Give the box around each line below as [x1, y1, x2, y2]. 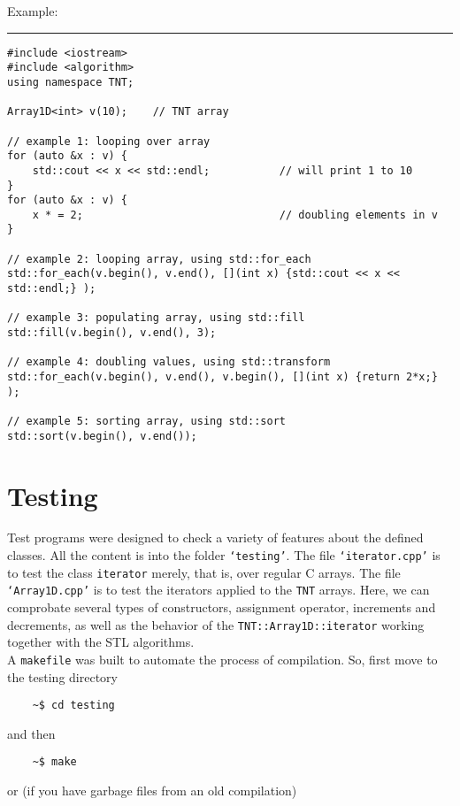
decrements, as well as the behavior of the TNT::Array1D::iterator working [7, 615, 425, 633]
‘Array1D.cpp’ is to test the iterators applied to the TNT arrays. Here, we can [7, 580, 430, 599]
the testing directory [7, 667, 118, 686]
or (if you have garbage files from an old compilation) [7, 781, 297, 799]
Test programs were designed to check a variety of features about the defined [7, 528, 424, 547]
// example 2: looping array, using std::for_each [7, 252, 311, 265]
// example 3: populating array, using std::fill [7, 311, 305, 325]
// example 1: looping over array [7, 134, 211, 148]
